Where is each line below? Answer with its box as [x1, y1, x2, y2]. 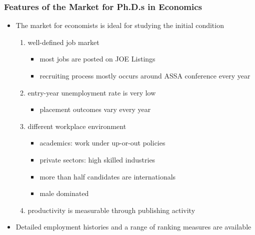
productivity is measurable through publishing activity [27, 204, 195, 215]
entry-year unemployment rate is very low [27, 87, 156, 97]
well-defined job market [27, 36, 99, 47]
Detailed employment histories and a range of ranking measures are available [15, 221, 251, 232]
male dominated [39, 188, 89, 198]
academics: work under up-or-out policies [39, 137, 165, 148]
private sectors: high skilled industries [39, 154, 155, 164]
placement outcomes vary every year [39, 104, 151, 114]
